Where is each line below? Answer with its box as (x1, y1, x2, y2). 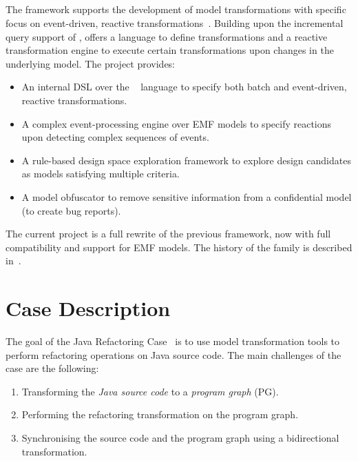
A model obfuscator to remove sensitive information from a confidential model (21, 189, 352, 204)
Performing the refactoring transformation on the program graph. (21, 407, 299, 422)
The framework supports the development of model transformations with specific (6, 2, 346, 17)
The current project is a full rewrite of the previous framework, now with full (6, 226, 331, 241)
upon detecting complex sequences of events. (21, 130, 209, 144)
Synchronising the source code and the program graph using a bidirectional (21, 430, 339, 444)
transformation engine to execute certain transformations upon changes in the (6, 43, 334, 57)
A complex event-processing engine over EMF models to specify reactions (21, 116, 332, 130)
